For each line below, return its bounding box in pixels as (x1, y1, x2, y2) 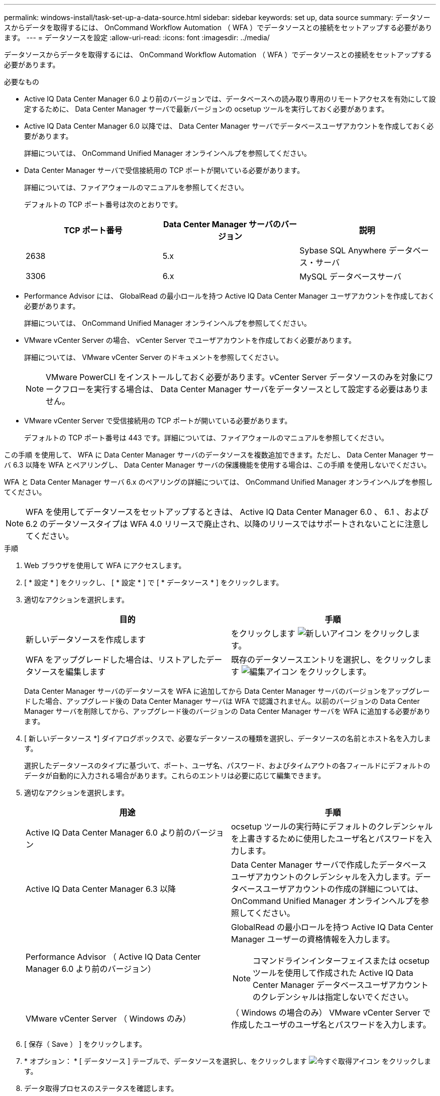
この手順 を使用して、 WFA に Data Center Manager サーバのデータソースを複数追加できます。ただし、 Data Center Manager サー (4, 450, 434, 459)
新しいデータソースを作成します (26, 634, 146, 645)
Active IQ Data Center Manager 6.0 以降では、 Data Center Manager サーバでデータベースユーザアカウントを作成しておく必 (24, 122, 434, 130)
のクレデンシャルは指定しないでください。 (253, 992, 413, 1002)
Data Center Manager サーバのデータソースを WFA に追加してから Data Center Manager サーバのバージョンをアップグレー (24, 687, 430, 695)
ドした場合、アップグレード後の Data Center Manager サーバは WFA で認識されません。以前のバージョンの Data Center (24, 697, 420, 705)
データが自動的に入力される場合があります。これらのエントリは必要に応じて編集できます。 (24, 771, 325, 780)
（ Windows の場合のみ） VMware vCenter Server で (231, 1008, 431, 1018)
